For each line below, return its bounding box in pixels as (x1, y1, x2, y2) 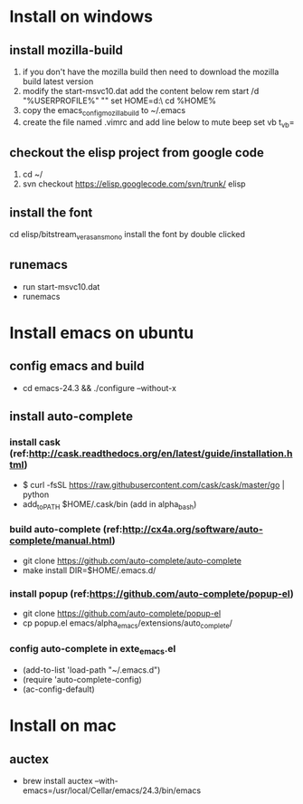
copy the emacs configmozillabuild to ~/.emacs (22, 105, 186, 118)
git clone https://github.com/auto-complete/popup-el (22, 608, 222, 618)
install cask (9, 436, 62, 449)
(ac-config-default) (22, 684, 95, 694)
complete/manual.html (9, 534, 113, 547)
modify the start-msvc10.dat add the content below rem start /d (22, 86, 260, 96)
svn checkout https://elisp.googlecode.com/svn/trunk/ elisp (22, 178, 246, 189)
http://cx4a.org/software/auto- (121, 523, 264, 536)
